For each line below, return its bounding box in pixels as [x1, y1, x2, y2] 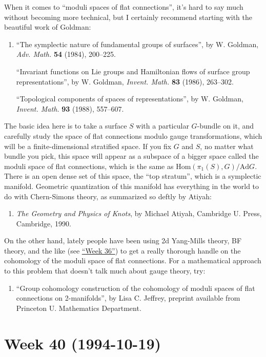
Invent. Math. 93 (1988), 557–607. [16, 103, 124, 114]
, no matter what [200, 140, 254, 151]
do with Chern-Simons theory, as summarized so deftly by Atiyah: [4, 191, 212, 201]
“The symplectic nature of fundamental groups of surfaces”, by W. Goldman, [16, 38, 259, 49]
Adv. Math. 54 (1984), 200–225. [16, 49, 116, 59]
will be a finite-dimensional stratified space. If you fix [4, 140, 172, 151]
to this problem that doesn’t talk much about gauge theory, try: [4, 265, 206, 276]
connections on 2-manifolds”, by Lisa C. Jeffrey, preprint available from [16, 292, 240, 303]
